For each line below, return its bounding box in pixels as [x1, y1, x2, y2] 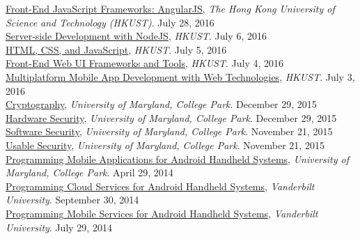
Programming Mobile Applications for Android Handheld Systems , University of [6, 151, 349, 166]
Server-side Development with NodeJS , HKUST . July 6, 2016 [6, 29, 267, 43]
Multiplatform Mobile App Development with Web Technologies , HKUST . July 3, [6, 69, 355, 84]
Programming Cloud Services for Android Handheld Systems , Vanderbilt [6, 178, 315, 193]
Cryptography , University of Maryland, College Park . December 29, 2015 [6, 97, 317, 111]
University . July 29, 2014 [6, 219, 112, 234]
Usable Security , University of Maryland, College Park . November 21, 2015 [6, 137, 324, 152]
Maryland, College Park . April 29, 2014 [6, 165, 173, 180]
